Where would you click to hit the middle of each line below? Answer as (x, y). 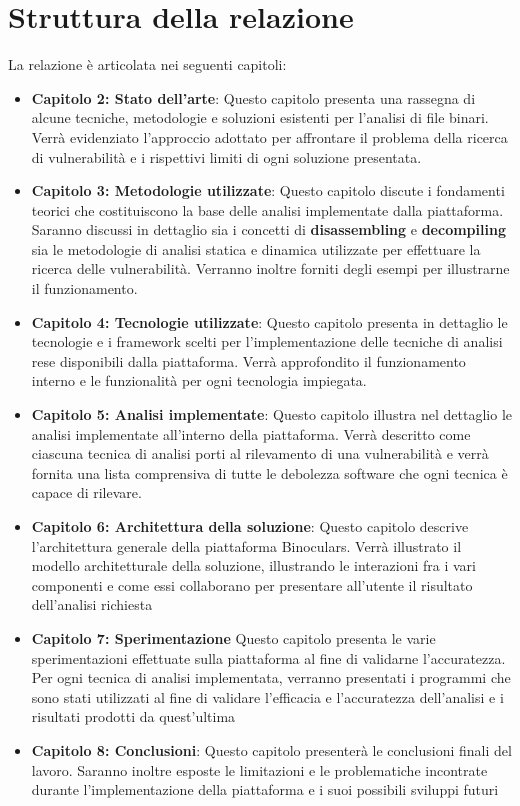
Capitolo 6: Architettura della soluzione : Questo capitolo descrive (250, 526)
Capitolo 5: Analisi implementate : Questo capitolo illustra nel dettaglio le (272, 414)
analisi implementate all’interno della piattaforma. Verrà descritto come (251, 433)
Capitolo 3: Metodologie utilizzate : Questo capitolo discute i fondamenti (268, 190)
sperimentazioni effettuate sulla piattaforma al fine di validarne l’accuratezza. (268, 657)
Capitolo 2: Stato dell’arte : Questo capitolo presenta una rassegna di (253, 97)
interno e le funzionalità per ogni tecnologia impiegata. (199, 380)
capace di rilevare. (86, 492)
